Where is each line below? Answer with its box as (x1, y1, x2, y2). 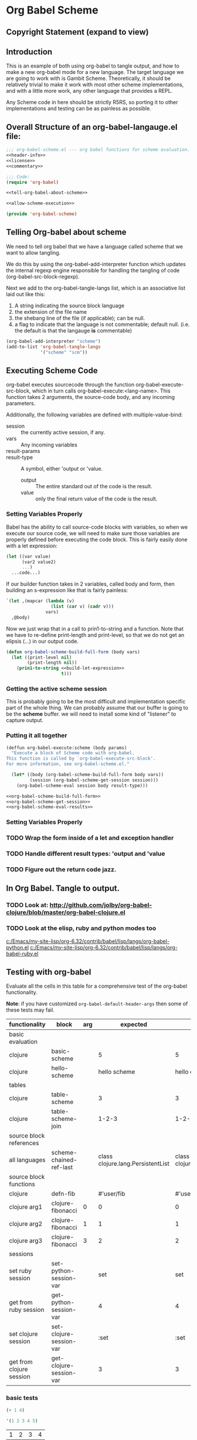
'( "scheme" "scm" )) (40, 349, 88, 355)
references (9, 1139, 39, 1147)
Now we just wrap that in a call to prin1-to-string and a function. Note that (6, 625, 184, 632)
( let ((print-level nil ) (11, 654, 72, 660)
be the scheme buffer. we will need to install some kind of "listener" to (6, 710, 176, 717)
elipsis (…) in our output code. (6, 637, 79, 645)
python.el (6, 944, 29, 951)
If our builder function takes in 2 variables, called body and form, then (6, 580, 175, 588)
